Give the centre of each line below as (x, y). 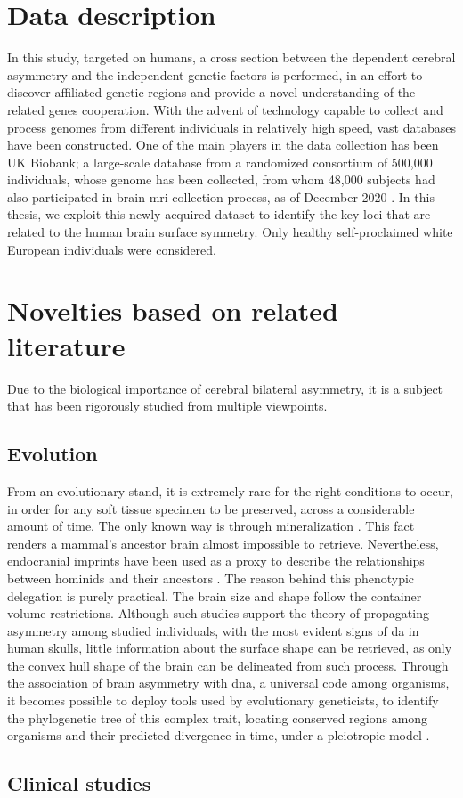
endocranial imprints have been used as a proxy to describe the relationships (216, 561)
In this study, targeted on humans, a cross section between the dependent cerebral (231, 57)
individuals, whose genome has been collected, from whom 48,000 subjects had (221, 179)
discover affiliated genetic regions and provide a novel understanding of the (211, 92)
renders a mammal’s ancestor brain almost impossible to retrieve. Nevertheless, (223, 543)
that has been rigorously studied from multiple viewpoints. (167, 406)
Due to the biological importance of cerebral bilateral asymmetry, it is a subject (225, 388)
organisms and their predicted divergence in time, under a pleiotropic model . (219, 735)
